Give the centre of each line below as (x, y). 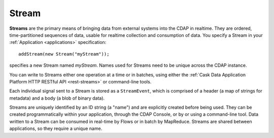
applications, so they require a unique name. (56, 128)
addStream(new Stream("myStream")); (64, 54)
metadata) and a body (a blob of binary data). (57, 98)
